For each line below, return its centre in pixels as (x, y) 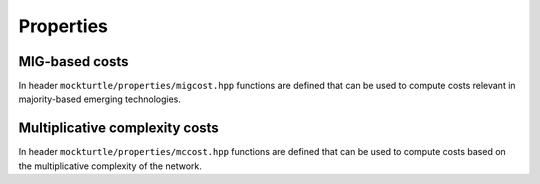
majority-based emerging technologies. (100, 99)
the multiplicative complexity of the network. (110, 166)
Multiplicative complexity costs (118, 128)
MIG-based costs (73, 61)
